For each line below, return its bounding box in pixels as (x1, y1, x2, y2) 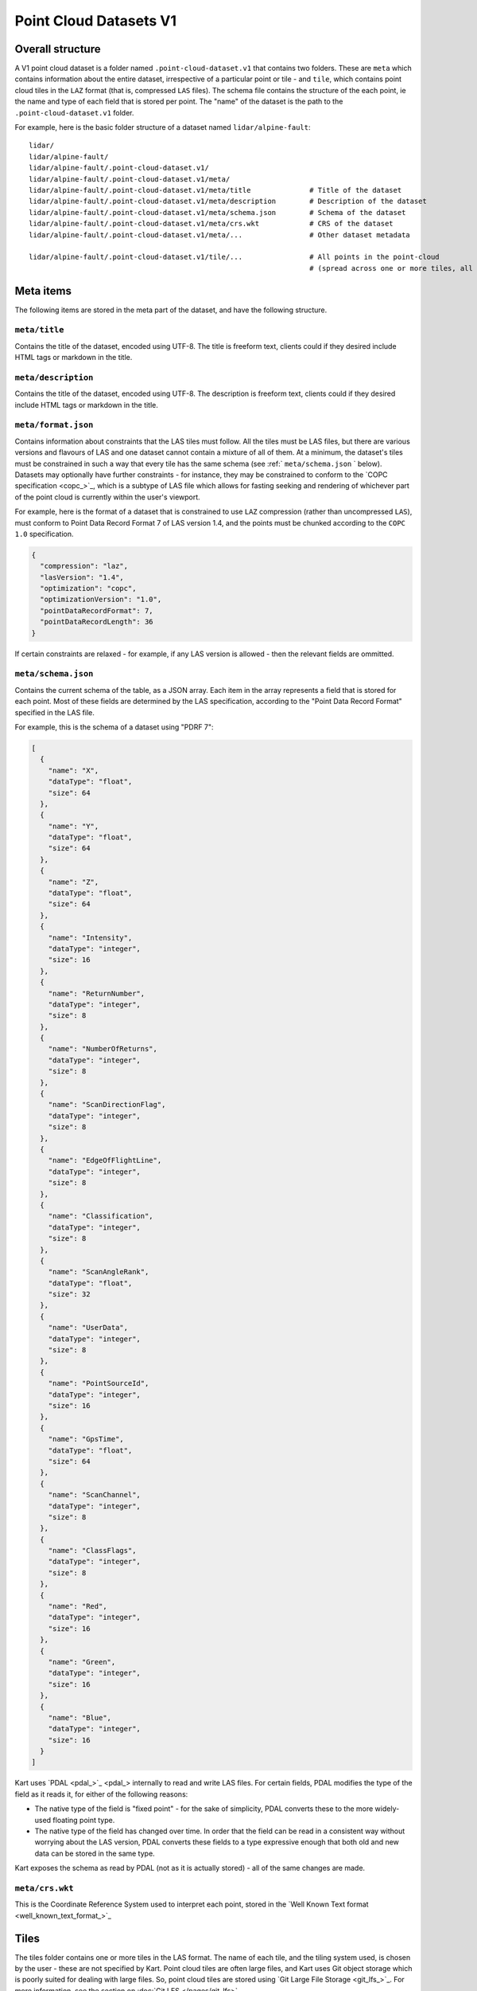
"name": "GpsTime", (48, 1434, 125, 1444)
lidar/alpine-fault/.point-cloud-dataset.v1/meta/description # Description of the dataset (29, 197, 427, 206)
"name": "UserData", (48, 1323, 129, 1332)
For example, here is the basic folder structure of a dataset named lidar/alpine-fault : (14, 123, 311, 132)
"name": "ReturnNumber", (48, 988, 145, 998)
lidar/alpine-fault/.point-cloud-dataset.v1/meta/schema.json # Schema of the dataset (29, 208, 406, 217)
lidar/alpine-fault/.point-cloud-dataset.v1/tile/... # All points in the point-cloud (29, 252, 440, 262)
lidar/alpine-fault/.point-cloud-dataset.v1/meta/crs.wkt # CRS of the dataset (29, 219, 394, 229)
